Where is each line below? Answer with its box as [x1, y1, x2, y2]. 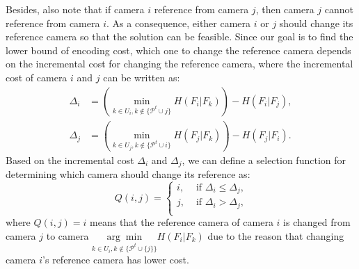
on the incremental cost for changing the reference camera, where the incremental [6, 56, 353, 71]
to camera [46, 228, 89, 243]
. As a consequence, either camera [106, 15, 251, 30]
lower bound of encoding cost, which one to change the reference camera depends [6, 42, 351, 57]
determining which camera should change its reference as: [6, 166, 250, 181]
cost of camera [6, 70, 67, 84]
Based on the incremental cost [6, 152, 134, 167]
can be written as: [103, 70, 180, 84]
